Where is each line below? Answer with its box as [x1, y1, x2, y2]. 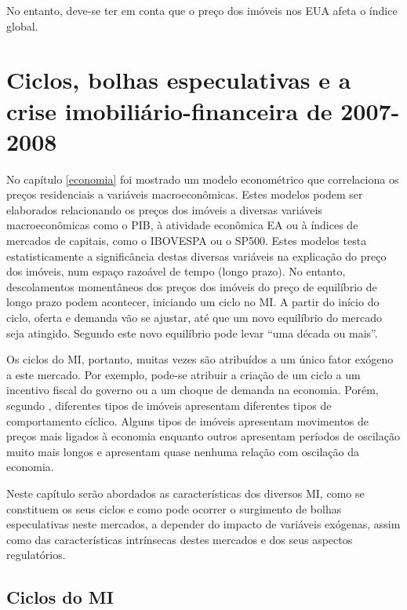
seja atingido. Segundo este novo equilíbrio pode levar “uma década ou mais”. [6, 324, 378, 341]
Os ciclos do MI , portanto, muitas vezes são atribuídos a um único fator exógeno [6, 351, 394, 367]
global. [6, 17, 38, 34]
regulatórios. [6, 546, 66, 563]
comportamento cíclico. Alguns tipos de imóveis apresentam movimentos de [6, 412, 369, 429]
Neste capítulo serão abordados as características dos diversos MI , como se [6, 484, 365, 501]
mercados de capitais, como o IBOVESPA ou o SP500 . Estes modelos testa [6, 232, 367, 249]
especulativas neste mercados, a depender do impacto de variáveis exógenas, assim [6, 516, 401, 532]
